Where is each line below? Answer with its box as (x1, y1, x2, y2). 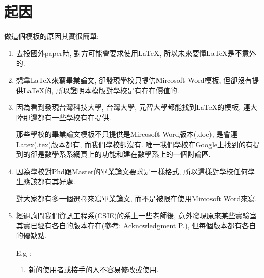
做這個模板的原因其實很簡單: (4, 31, 99, 41)
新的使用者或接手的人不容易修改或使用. (28, 264, 159, 275)
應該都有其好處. (23, 176, 75, 186)
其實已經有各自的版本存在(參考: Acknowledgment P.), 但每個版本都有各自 (16, 220, 256, 231)
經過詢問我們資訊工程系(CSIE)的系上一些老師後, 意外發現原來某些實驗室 (16, 210, 257, 220)
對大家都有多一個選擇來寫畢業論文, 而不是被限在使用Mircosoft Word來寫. (16, 193, 257, 204)
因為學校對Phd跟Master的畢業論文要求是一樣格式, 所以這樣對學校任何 (16, 166, 248, 177)
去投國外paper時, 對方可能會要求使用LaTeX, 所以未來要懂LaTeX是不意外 (16, 47, 256, 58)
